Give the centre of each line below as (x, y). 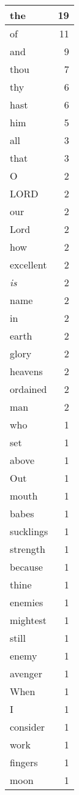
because (26, 567)
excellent (28, 264)
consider (28, 727)
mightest (28, 620)
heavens (26, 371)
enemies (27, 602)
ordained (28, 389)
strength (28, 549)
